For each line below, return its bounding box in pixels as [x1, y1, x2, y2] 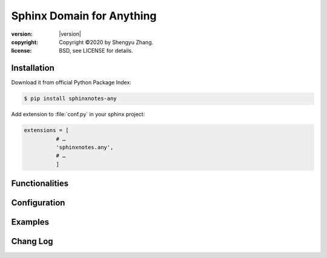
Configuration [11, 197, 65, 208]
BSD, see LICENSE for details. [59, 47, 133, 55]
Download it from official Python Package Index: [11, 79, 131, 86]
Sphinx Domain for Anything [11, 9, 157, 22]
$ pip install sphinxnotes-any [24, 95, 117, 102]
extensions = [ [24, 127, 69, 134]
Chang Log [11, 236, 54, 246]
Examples [11, 217, 50, 227]
